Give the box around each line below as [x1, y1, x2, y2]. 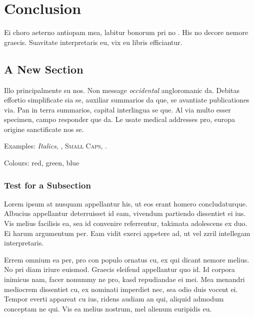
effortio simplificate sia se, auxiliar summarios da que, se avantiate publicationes [4, 94, 249, 105]
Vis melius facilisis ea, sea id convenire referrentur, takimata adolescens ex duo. [4, 218, 247, 228]
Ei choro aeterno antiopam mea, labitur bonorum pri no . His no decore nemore [4, 27, 248, 37]
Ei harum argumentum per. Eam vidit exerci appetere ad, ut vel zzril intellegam [4, 227, 250, 238]
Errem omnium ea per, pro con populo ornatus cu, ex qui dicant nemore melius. [4, 254, 249, 264]
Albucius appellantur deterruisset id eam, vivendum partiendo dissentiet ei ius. [4, 208, 246, 218]
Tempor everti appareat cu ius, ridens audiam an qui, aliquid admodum [4, 293, 224, 304]
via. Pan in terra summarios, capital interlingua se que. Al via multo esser [4, 104, 231, 114]
